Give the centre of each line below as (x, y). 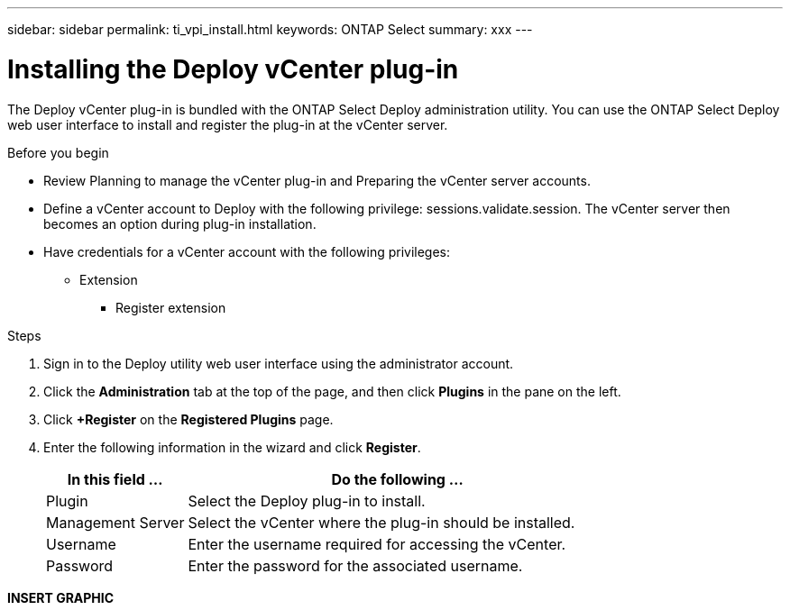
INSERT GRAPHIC (61, 597)
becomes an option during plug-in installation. (180, 223)
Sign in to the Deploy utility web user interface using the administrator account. (279, 363)
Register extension (171, 307)
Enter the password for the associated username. (355, 565)
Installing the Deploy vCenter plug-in (233, 69)
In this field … (115, 479)
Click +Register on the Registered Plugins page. (188, 419)
